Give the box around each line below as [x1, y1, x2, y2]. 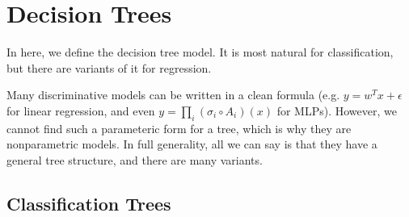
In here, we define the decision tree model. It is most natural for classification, [6, 44, 394, 61]
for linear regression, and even [6, 102, 155, 119]
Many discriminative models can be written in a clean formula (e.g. [6, 86, 340, 103]
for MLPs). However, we [276, 102, 397, 119]
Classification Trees [6, 190, 171, 215]
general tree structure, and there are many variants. [6, 151, 263, 168]
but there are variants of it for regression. [6, 59, 212, 76]
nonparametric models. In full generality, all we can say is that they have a [6, 136, 377, 152]
